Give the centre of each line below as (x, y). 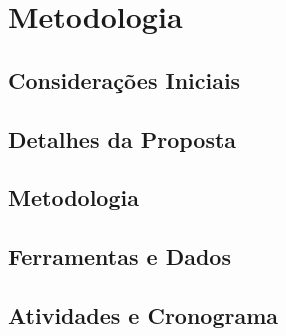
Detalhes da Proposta (122, 138)
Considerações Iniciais (124, 79)
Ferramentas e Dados (119, 256)
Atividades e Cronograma (143, 314)
